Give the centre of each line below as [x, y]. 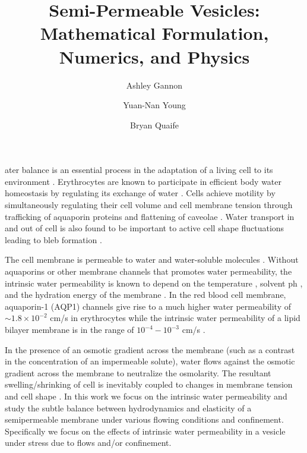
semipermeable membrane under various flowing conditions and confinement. [144, 419]
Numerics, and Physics [154, 56]
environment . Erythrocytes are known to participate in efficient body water [143, 181]
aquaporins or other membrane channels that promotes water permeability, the [148, 271]
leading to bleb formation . [53, 239]
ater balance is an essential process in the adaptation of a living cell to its [139, 170]
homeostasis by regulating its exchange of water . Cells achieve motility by [140, 193]
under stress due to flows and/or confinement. [88, 443]
